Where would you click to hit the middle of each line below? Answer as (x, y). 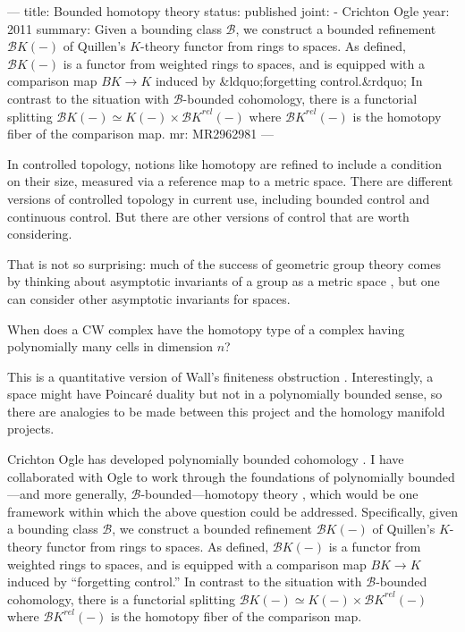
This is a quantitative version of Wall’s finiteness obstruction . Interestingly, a (220, 376)
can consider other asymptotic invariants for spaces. (149, 298)
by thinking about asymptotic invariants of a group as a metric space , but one (224, 281)
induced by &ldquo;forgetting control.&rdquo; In (289, 81)
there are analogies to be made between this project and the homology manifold (226, 411)
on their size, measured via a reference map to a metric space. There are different (230, 181)
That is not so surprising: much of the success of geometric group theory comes (224, 263)
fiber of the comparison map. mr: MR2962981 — (140, 134)
